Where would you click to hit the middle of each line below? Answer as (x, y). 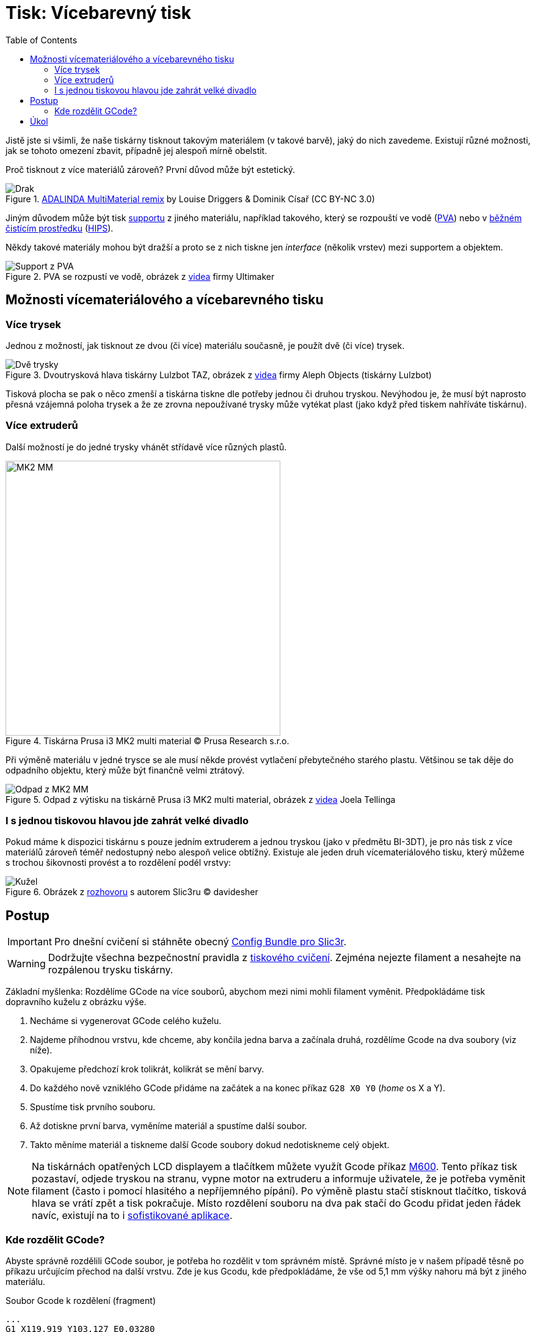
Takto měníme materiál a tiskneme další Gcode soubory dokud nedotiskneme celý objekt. (210, 1145)
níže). (41, 1050)
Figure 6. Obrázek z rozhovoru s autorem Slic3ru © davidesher (132, 892)
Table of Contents (42, 40)
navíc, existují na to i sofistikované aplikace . (132, 1216)
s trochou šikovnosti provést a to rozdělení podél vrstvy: (118, 863)
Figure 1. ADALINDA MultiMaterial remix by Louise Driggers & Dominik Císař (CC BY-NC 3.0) (190, 199)
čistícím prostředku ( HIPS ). (60, 228)
